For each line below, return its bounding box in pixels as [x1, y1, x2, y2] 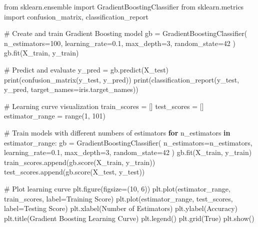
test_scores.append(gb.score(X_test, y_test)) [4, 166, 145, 177]
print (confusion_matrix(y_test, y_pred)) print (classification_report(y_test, [4, 74, 239, 84]
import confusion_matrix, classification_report [4, 11, 148, 21]
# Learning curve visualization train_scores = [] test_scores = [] [4, 100, 204, 111]
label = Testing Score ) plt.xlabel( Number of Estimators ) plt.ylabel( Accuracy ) [4, 203, 237, 213]
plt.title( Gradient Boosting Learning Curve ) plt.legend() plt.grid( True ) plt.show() [4, 212, 254, 223]
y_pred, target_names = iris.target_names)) [4, 84, 138, 94]
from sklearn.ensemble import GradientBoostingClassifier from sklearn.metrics [4, 1, 244, 11]
